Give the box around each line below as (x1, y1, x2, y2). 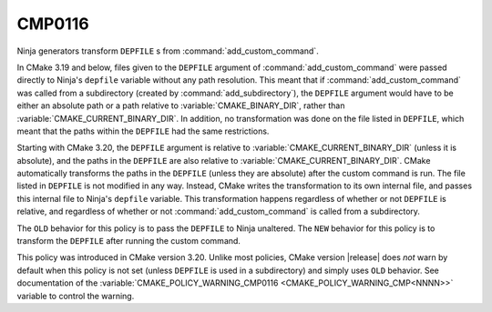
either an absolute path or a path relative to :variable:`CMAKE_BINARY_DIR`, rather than (16, 100, 345, 111)
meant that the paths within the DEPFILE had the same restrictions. (16, 126, 270, 136)
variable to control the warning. (16, 290, 135, 301)
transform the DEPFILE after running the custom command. (16, 236, 241, 247)
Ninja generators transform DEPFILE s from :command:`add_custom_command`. (16, 45, 319, 56)
